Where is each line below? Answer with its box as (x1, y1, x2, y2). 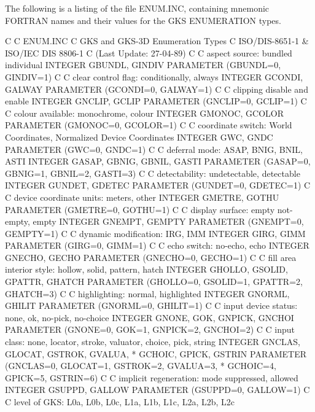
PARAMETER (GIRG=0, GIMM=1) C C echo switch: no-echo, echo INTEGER (5, 239, 309, 252)
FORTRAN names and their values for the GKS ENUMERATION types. (5, 14, 281, 26)
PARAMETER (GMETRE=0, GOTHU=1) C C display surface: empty (5, 203, 275, 216)
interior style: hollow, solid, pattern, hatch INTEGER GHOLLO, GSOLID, (5, 263, 288, 276)
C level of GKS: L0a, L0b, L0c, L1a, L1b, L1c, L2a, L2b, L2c (5, 395, 235, 408)
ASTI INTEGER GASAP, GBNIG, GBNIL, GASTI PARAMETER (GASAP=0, (5, 155, 311, 168)
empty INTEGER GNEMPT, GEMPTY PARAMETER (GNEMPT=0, (33, 215, 304, 228)
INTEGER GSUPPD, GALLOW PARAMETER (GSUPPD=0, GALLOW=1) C (5, 383, 310, 396)
